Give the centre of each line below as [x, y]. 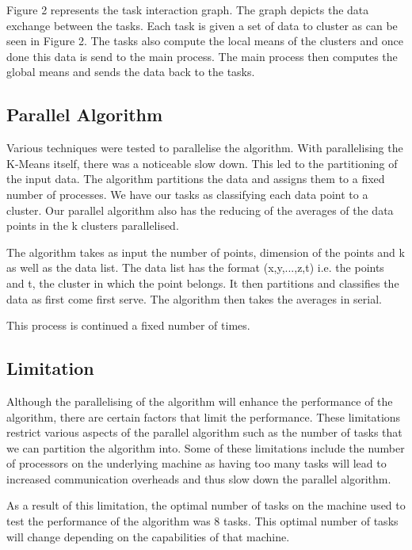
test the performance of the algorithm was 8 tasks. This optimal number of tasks [202, 521]
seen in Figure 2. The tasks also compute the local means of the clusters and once [205, 41]
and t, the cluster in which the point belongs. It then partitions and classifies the [203, 283]
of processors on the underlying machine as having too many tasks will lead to [196, 463]
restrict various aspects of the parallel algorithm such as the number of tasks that [204, 432]
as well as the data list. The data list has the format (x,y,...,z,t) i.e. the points [195, 267]
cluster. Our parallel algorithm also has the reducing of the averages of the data [200, 210]
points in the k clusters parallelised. [93, 225]
